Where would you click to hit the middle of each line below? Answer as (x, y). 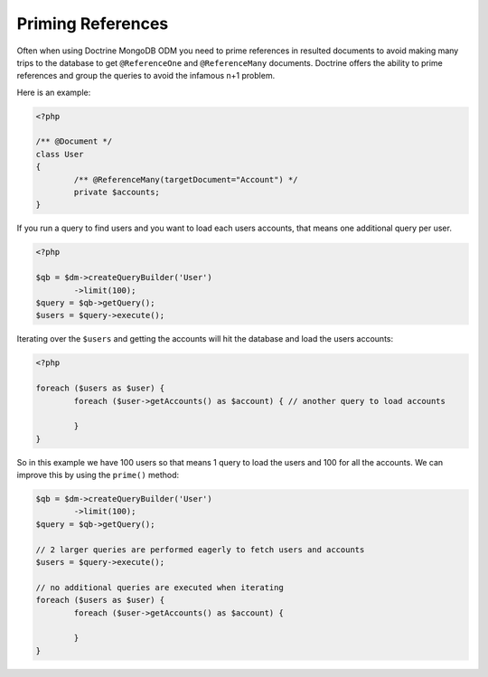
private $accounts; (117, 193)
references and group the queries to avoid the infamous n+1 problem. (146, 76)
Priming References (93, 24)
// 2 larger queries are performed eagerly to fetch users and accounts (200, 550)
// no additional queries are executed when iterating (160, 587)
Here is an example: (54, 92)
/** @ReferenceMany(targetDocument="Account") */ (186, 179)
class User (60, 154)
